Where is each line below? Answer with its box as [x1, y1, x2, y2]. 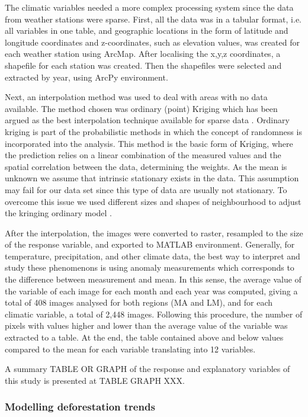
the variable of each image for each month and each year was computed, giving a [5, 284, 298, 297]
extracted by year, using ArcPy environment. [5, 70, 168, 83]
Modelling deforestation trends [5, 399, 155, 414]
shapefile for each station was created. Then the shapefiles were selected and [5, 59, 282, 71]
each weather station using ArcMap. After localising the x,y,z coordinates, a [5, 47, 281, 60]
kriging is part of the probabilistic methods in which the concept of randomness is [5, 125, 302, 137]
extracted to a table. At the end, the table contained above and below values [5, 331, 284, 344]
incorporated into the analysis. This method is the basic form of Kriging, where [5, 137, 293, 149]
